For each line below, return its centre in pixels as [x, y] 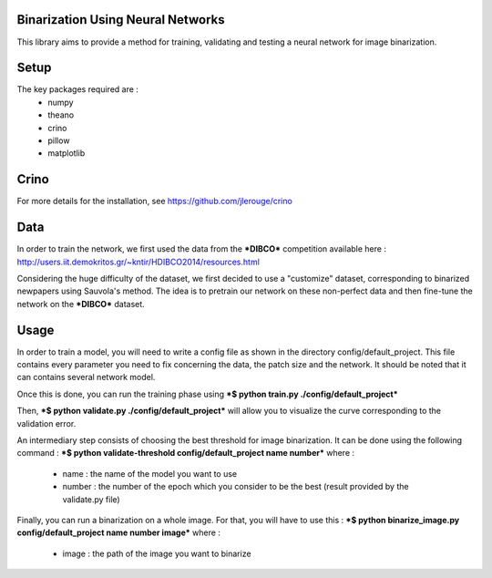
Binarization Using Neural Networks [121, 20]
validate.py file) [91, 499]
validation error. [46, 423]
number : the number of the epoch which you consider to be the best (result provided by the [236, 487]
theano [61, 115]
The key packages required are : [77, 89]
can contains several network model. [86, 377]
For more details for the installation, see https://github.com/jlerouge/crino [155, 201]
